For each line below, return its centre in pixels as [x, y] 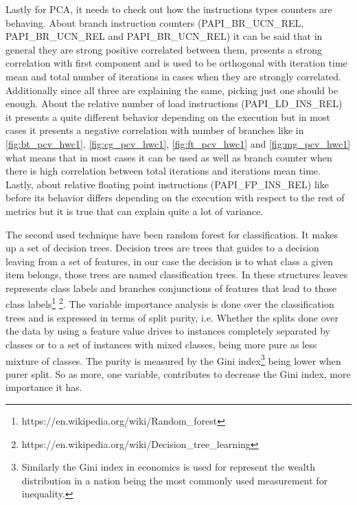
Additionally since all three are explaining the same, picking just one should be [172, 90]
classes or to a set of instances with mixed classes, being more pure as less [161, 344]
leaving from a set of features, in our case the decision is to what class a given [169, 261]
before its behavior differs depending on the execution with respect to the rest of [175, 198]
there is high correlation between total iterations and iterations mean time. [163, 171]
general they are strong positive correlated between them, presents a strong [164, 49]
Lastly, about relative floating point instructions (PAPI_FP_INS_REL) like [167, 184]
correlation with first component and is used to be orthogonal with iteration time [176, 63]
